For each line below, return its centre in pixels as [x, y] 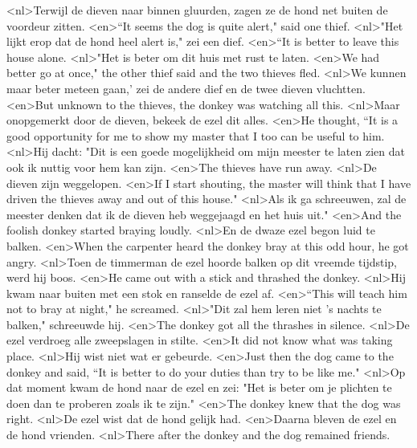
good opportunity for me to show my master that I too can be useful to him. [196, 135]
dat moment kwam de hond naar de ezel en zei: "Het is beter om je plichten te [199, 387]
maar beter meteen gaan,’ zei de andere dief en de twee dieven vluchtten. [186, 88]
